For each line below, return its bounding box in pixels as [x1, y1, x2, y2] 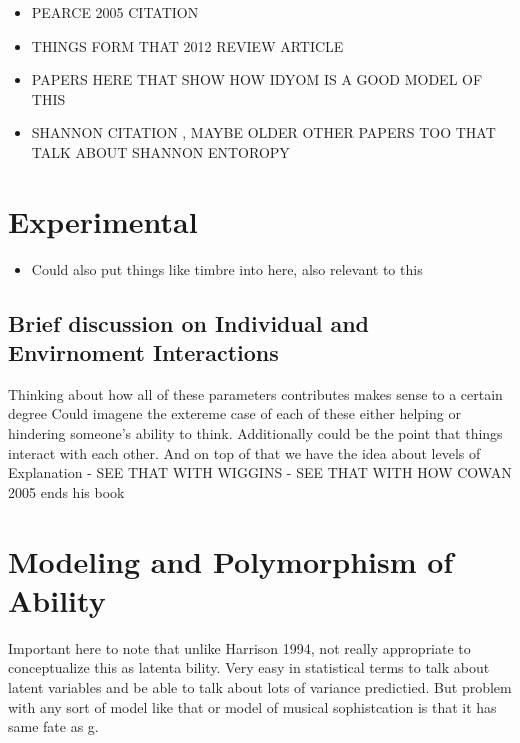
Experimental [8, 200, 198, 241]
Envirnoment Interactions [8, 337, 279, 368]
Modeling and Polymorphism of [8, 540, 454, 581]
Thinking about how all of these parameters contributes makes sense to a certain [8, 383, 503, 404]
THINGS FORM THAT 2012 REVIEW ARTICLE [31, 35, 344, 56]
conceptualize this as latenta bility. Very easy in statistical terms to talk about [8, 657, 490, 678]
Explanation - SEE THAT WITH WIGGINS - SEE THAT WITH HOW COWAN [8, 462, 512, 483]
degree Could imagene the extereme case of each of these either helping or [8, 403, 461, 424]
